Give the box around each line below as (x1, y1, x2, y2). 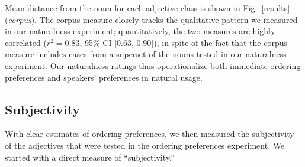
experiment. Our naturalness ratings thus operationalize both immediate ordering (5, 59, 301, 71)
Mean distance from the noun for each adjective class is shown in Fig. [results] (5, 2, 290, 14)
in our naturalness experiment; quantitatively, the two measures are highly (5, 25, 275, 37)
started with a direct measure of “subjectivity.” (5, 150, 175, 163)
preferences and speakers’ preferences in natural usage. (5, 71, 203, 83)
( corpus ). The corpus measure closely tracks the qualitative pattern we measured (5, 13, 298, 25)
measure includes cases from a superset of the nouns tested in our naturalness (5, 48, 287, 60)
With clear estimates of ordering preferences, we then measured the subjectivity (5, 127, 294, 140)
